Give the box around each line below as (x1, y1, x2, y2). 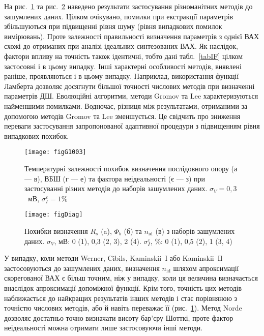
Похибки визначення (24, 226, 88, 236)
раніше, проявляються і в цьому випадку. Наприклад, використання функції (4, 71, 239, 81)
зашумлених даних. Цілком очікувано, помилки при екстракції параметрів (4, 11, 233, 21)
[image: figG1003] (24, 148, 86, 156)
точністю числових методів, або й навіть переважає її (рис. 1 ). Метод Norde (4, 302, 242, 313)
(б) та (124, 226, 142, 236)
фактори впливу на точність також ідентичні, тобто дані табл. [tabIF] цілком (4, 50, 243, 61)
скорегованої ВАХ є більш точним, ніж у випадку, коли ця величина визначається (4, 272, 258, 283)
